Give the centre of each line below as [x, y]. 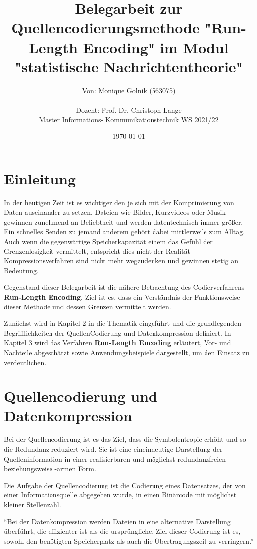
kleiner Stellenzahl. [33, 504]
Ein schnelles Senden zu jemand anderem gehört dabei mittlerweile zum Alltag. [125, 231]
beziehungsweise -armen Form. [50, 468]
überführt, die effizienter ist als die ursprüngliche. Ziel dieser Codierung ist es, [122, 531]
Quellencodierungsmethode [105, 28]
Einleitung [40, 178]
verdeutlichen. [25, 362]
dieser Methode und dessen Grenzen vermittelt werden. [88, 306]
